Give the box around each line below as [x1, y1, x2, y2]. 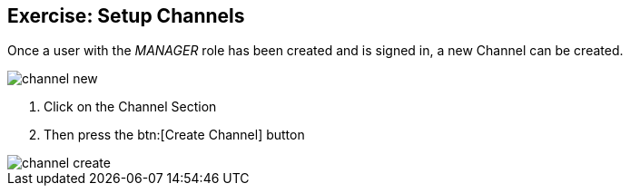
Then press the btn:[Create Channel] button [44, 127, 305, 143]
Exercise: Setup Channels [7, 5, 245, 27]
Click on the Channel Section [44, 99, 217, 115]
